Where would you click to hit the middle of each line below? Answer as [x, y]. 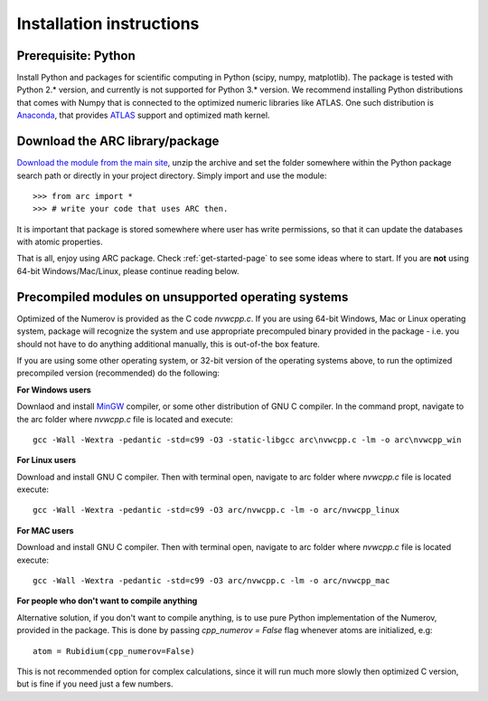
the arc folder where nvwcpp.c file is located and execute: [125, 419]
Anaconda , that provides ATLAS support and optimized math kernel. [143, 115]
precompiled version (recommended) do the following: [118, 373]
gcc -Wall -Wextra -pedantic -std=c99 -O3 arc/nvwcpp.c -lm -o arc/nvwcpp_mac [211, 581]
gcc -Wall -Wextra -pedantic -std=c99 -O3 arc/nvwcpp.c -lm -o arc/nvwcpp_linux [216, 510]
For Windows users [54, 390]
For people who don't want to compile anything [107, 601]
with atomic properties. [60, 242]
